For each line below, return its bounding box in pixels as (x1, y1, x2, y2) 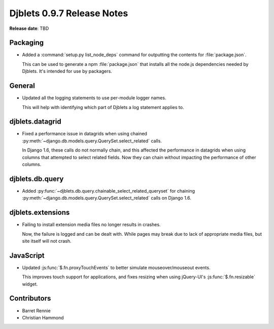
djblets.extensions (9, 208, 70, 217)
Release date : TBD (9, 25, 49, 31)
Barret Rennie (22, 307, 51, 314)
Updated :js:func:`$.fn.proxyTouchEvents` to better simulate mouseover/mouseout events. (22, 264, 211, 271)
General (9, 82, 36, 90)
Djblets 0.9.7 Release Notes (9, 8, 128, 19)
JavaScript (9, 251, 45, 260)
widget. (22, 281, 38, 287)
